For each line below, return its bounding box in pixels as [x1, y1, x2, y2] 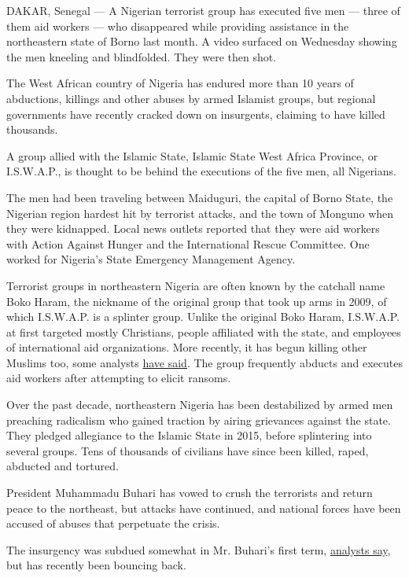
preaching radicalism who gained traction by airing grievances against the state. [6, 411, 391, 428]
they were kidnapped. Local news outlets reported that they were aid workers [6, 220, 380, 237]
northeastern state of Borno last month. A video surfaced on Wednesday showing [6, 33, 397, 50]
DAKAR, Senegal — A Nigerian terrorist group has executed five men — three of [6, 2, 400, 18]
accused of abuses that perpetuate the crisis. [6, 515, 220, 532]
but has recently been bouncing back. [6, 557, 186, 573]
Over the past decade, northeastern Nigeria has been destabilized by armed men [6, 396, 393, 413]
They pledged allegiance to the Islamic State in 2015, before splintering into [6, 427, 372, 444]
